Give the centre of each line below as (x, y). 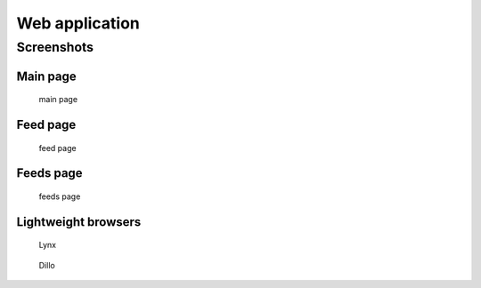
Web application (78, 23)
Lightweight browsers (79, 222)
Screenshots (55, 47)
